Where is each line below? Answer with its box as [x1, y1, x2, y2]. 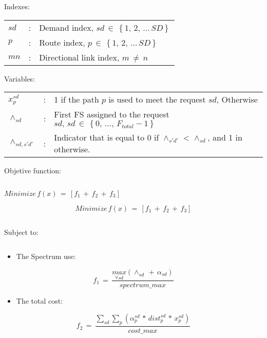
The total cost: [16, 295, 63, 306]
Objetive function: [4, 165, 61, 176]
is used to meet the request [108, 93, 206, 106]
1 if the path [54, 93, 99, 106]
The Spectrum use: [16, 251, 76, 262]
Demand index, [39, 21, 94, 33]
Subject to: [4, 226, 39, 237]
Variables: [4, 73, 35, 84]
